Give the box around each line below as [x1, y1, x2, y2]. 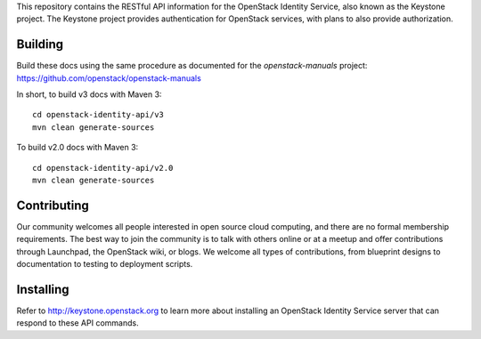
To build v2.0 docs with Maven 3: [16, 142, 139, 153]
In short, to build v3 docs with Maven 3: [16, 89, 162, 100]
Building [16, 36, 64, 52]
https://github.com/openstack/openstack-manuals [16, 72, 202, 84]
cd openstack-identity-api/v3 [32, 109, 165, 120]
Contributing [16, 198, 89, 213]
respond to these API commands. [16, 318, 139, 328]
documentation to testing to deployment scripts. [16, 259, 193, 270]
